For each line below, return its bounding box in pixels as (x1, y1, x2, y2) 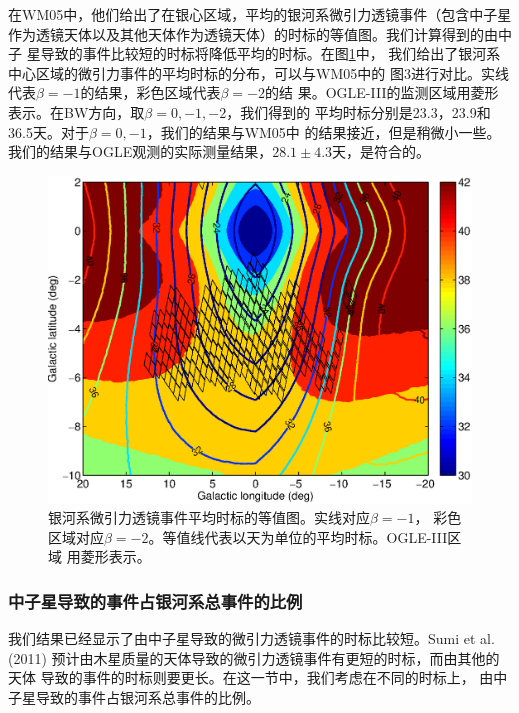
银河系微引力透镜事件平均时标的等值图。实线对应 (48, 507, 370, 528)
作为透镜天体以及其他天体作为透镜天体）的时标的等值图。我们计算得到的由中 (8, 23, 512, 44)
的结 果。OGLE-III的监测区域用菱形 (265, 82, 499, 103)
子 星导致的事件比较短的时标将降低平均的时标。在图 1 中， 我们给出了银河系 (8, 43, 501, 64)
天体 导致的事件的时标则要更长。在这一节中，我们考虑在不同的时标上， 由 (8, 667, 494, 688)
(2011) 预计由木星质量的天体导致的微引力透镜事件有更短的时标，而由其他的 (8, 647, 500, 668)
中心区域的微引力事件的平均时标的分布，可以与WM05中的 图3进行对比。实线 (8, 62, 509, 83)
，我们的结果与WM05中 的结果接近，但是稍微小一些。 (146, 121, 501, 142)
